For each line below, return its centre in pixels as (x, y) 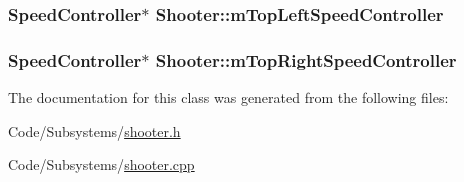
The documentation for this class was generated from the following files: (228, 97)
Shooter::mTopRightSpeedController (306, 59)
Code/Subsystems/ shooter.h (94, 130)
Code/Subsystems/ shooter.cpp (101, 164)
